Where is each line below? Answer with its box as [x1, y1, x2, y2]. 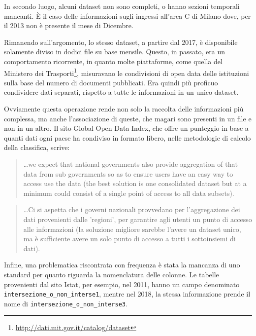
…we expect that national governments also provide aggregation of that [23, 158, 238, 169]
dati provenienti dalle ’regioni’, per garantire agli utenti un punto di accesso [23, 214, 252, 224]
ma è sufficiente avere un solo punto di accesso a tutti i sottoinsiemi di [23, 233, 236, 244]
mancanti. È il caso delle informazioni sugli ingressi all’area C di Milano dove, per [4, 10, 251, 21]
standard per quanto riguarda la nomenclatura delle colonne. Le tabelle [4, 269, 219, 279]
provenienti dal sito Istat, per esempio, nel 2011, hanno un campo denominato [4, 279, 240, 289]
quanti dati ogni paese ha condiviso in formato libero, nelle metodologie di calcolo [4, 132, 251, 143]
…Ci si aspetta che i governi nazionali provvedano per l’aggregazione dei [23, 204, 240, 215]
